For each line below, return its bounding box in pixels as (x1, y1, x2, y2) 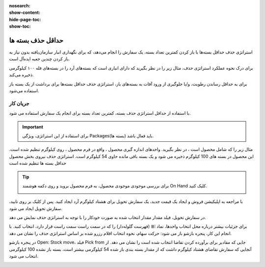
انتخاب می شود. (9, 253, 39, 259)
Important (22, 124, 44, 130)
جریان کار (9, 100, 29, 107)
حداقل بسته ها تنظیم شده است (9, 160, 66, 166)
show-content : (9, 10, 40, 16)
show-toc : (9, 24, 31, 29)
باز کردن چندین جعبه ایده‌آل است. (9, 56, 70, 62)
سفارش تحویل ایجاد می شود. (9, 205, 63, 211)
